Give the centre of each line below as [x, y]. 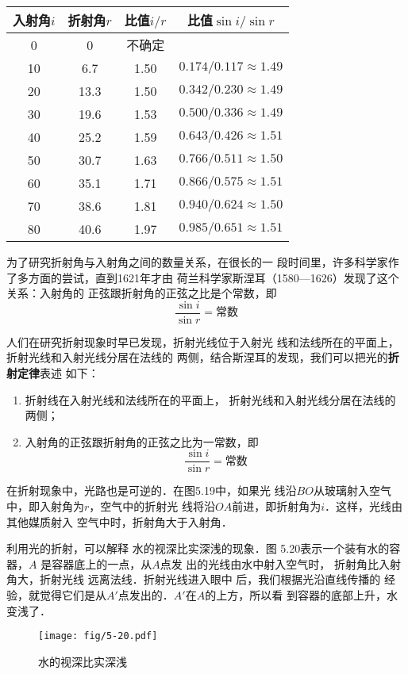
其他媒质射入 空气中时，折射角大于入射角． [119, 521]
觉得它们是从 [73, 595]
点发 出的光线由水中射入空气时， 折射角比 [269, 563]
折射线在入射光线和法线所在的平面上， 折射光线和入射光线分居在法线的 [210, 399]
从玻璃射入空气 [352, 490]
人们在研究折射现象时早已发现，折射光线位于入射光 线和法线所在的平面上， [203, 341]
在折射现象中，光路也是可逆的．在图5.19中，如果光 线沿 [152, 490]
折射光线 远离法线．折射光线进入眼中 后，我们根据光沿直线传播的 [210, 579]
